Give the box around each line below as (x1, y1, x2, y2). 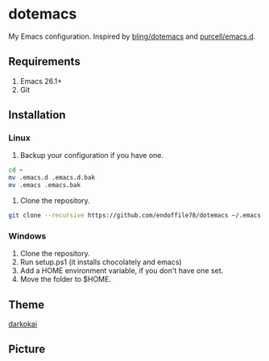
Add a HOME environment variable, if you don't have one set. (19, 266, 224, 276)
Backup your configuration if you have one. (19, 151, 163, 160)
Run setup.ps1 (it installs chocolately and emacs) (19, 257, 183, 267)
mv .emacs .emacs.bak (8, 181, 81, 189)
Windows (8, 230, 47, 242)
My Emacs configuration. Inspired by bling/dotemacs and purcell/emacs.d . (8, 31, 256, 41)
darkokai (8, 319, 38, 329)
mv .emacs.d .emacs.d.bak (8, 174, 95, 182)
